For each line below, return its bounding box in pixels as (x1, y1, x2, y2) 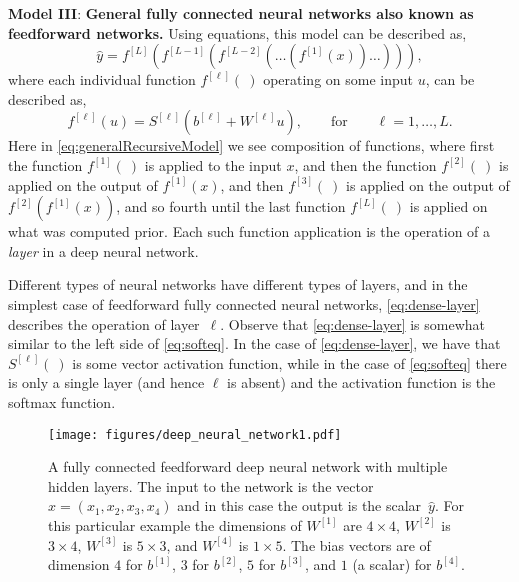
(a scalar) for (352, 554, 432, 575)
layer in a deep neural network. (8, 240, 199, 261)
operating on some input (263, 69, 414, 90)
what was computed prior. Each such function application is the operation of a (8, 221, 491, 242)
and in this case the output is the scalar (177, 495, 422, 516)
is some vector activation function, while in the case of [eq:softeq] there (72, 352, 507, 373)
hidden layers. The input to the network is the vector (48, 475, 374, 496)
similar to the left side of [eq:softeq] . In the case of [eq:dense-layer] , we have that (8, 333, 501, 354)
